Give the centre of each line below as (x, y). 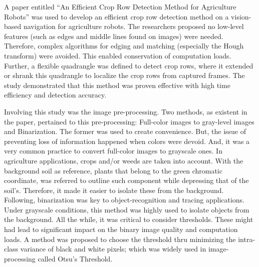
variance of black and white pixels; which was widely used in (113, 249)
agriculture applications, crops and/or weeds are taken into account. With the (124, 160)
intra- (247, 239)
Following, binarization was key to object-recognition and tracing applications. (124, 200)
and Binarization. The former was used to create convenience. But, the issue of (125, 131)
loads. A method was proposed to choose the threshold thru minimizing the (120, 239)
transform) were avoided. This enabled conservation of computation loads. (118, 55)
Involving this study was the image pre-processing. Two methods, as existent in (126, 111)
